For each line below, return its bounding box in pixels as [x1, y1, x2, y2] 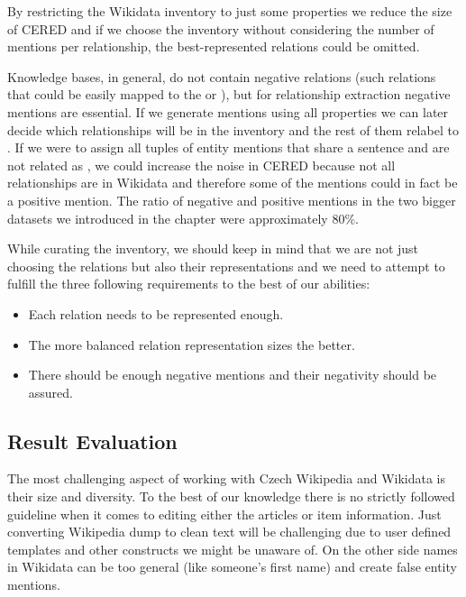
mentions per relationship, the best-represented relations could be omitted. [7, 37, 420, 56]
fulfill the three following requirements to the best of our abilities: [7, 274, 370, 293]
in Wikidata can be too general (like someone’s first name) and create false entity [7, 557, 457, 576]
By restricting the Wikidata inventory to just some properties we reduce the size [7, 2, 452, 20]
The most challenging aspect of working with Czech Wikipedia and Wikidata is [7, 469, 445, 488]
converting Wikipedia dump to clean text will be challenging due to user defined [7, 522, 452, 541]
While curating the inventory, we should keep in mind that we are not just [7, 239, 419, 258]
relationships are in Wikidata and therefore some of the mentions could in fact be [7, 173, 458, 192]
